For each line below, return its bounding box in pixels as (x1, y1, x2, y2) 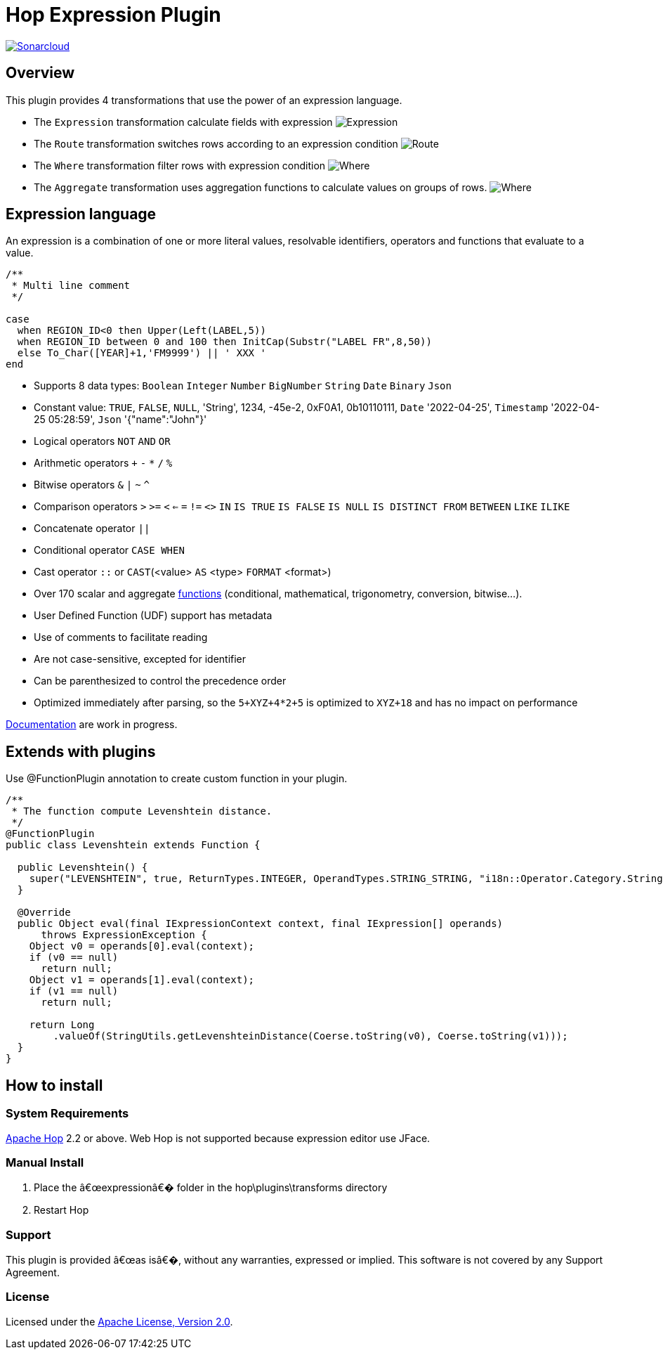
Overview (6, 64, 75, 82)
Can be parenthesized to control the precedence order (34, 675, 287, 687)
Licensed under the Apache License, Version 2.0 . (6, 1315, 233, 1328)
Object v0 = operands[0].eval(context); (29, 940, 255, 952)
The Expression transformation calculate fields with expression (34, 115, 333, 128)
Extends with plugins (6, 742, 156, 760)
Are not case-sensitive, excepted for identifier (34, 653, 247, 666)
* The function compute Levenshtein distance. (11, 805, 273, 817)
